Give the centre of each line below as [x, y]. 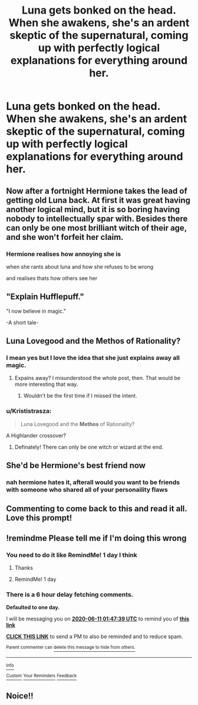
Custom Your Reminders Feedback [42, 676]
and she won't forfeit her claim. [65, 237]
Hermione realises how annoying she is [64, 254]
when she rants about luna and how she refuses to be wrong [80, 267]
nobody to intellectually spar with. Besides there [97, 218]
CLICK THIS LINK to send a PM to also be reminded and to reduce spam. [95, 636]
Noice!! [20, 696]
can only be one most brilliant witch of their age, [96, 228]
